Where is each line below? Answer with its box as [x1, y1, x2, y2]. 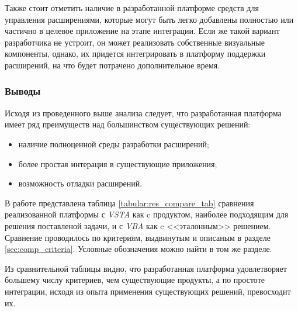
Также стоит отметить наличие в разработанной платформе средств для [5, 2, 259, 13]
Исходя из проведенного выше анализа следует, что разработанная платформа [5, 106, 282, 119]
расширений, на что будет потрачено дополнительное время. [5, 58, 220, 71]
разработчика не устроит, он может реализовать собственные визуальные [5, 36, 265, 48]
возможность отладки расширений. [18, 177, 143, 189]
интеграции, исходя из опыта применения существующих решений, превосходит [5, 285, 291, 297]
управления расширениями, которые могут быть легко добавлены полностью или [5, 13, 294, 25]
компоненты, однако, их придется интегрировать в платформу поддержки [5, 47, 266, 60]
